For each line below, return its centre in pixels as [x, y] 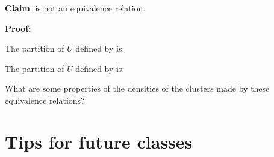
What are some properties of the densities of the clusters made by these [137, 88]
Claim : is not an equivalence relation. [75, 8]
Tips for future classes [99, 141]
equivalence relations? [45, 100]
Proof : [18, 28]
